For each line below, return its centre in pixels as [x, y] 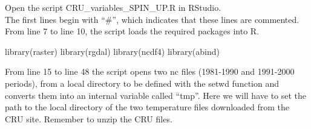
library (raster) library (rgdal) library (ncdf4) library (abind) [112, 51]
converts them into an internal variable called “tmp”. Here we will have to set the [156, 95]
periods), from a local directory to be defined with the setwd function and [142, 83]
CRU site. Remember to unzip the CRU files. [89, 118]
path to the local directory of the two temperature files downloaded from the [147, 107]
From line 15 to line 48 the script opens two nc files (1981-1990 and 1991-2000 [150, 71]
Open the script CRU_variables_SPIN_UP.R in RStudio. [113, 7]
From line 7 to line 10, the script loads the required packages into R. [132, 31]
